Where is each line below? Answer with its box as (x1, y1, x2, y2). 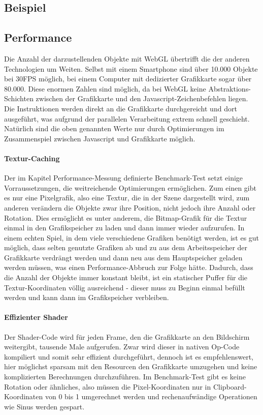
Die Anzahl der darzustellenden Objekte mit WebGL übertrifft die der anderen (4, 53, 250, 64)
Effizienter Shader (4, 312, 68, 322)
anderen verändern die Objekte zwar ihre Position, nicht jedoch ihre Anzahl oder (4, 202, 256, 213)
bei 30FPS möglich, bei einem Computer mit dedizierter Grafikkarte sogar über (4, 73, 252, 84)
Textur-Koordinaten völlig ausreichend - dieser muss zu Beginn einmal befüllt (4, 282, 245, 292)
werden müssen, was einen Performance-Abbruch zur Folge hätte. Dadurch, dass (4, 262, 253, 273)
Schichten (4, 93, 34, 104)
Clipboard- (213, 381, 247, 392)
